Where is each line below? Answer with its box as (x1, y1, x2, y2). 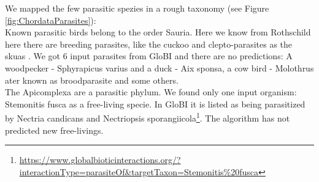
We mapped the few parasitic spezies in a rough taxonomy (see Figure (5, 2, 269, 14)
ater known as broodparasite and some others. (5, 73, 179, 86)
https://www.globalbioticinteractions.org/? (19, 153, 181, 166)
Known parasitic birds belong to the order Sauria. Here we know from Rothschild (5, 26, 311, 38)
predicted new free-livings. (5, 123, 104, 136)
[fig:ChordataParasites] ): (5, 13, 96, 26)
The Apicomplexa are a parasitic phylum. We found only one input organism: (5, 86, 297, 98)
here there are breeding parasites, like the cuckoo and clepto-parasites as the (5, 37, 293, 50)
